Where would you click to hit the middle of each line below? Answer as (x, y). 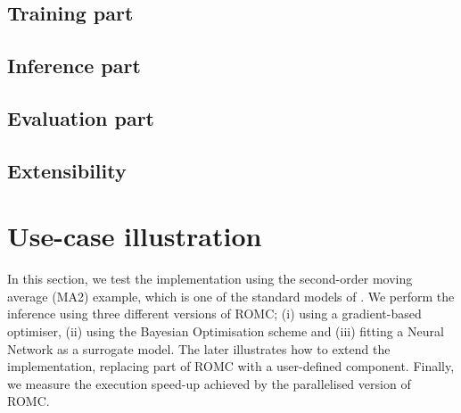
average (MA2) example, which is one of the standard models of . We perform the (231, 296)
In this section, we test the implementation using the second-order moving (210, 279)
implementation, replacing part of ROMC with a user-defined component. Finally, (231, 366)
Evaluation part (81, 117)
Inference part (74, 66)
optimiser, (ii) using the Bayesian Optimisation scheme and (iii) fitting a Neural (226, 331)
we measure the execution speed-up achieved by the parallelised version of (209, 383)
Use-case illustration (135, 236)
